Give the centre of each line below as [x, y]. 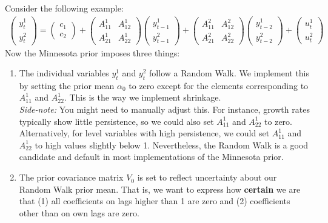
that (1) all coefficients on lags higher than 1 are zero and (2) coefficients [155, 201]
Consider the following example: [64, 8]
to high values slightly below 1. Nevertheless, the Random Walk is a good [172, 145]
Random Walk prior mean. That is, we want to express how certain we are [160, 189]
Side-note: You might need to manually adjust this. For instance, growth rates [164, 109]
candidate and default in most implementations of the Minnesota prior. [151, 157]
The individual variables [64, 73]
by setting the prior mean [67, 85]
